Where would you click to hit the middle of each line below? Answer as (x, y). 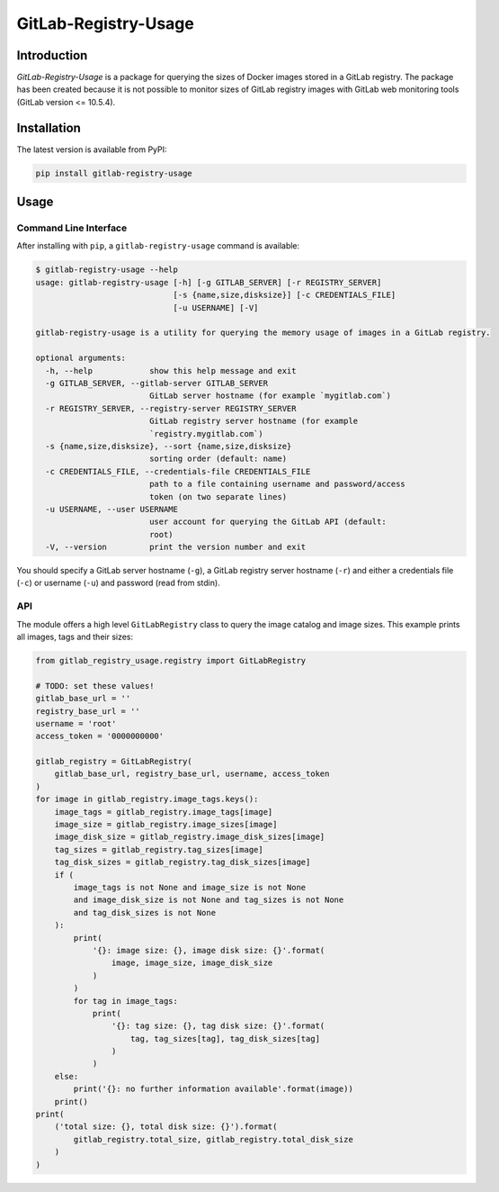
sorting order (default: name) (218, 459)
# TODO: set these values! (95, 686)
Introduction (52, 55)
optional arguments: (80, 358)
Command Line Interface (72, 228)
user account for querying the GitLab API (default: (267, 522)
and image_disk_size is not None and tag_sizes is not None (209, 900)
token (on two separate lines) (218, 497)
